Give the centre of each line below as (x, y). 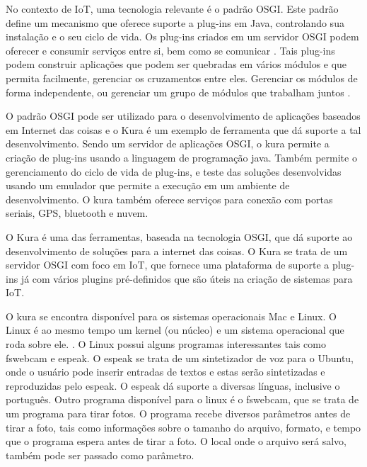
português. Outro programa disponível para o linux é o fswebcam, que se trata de (182, 399)
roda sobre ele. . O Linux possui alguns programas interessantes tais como (166, 344)
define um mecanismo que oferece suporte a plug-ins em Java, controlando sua (175, 22)
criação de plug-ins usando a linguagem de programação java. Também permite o (181, 157)
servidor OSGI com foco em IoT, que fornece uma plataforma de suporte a (168, 265)
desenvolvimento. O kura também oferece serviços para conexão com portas (169, 199)
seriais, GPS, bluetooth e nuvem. (77, 213)
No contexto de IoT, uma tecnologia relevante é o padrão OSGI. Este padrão (172, 9)
